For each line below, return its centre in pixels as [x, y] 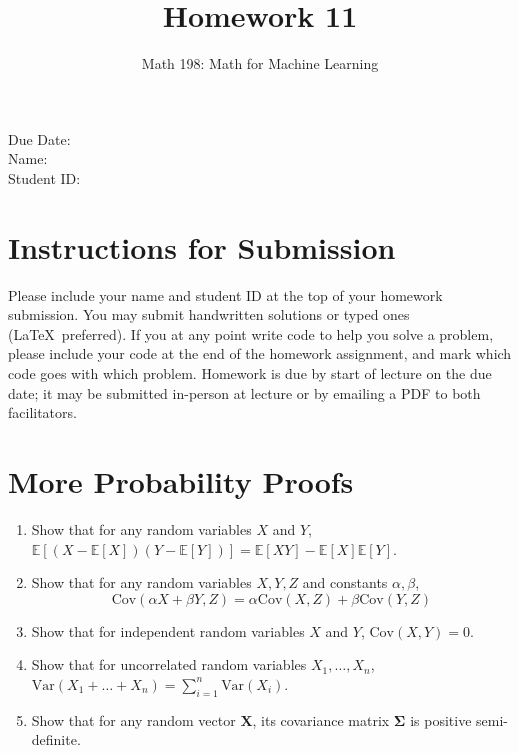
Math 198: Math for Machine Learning [260, 63]
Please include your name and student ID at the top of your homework [225, 294]
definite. [56, 739]
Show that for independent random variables [168, 630]
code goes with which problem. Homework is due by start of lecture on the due [250, 373]
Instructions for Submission [202, 246]
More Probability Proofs [181, 480]
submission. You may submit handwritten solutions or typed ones [209, 314]
